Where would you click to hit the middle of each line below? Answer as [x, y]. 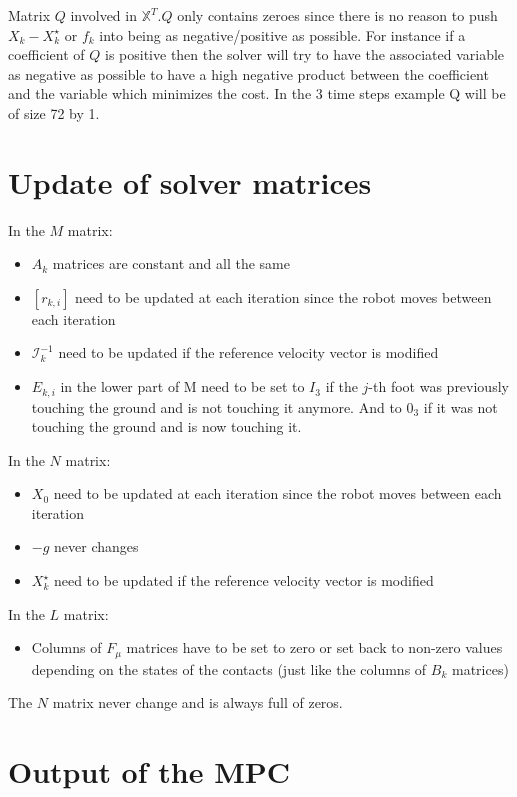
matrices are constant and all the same [171, 263]
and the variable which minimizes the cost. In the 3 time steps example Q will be [257, 93]
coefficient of [46, 54]
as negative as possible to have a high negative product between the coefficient [248, 73]
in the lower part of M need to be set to [182, 386]
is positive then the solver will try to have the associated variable [305, 54]
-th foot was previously [438, 386]
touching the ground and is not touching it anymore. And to [216, 406]
